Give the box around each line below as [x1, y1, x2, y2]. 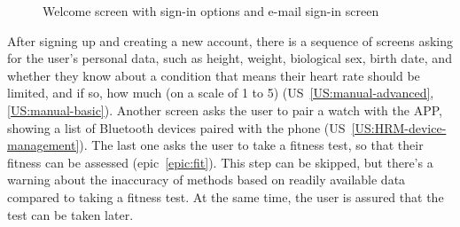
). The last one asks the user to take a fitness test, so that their [79, 136, 424, 154]
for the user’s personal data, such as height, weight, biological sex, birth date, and [7, 49, 452, 67]
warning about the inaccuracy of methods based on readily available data [7, 170, 406, 189]
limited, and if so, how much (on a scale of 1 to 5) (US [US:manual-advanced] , [7, 83, 434, 102]
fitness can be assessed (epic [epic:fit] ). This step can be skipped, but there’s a [7, 153, 433, 171]
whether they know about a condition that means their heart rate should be [7, 66, 420, 84]
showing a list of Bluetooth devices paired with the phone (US [7, 118, 346, 137]
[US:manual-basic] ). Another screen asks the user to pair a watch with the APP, [7, 100, 442, 119]
